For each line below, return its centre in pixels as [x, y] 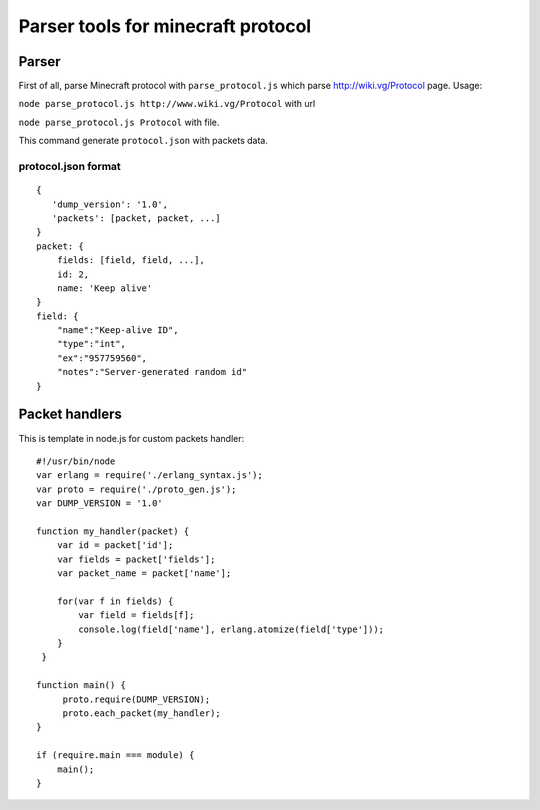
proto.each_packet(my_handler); [142, 713]
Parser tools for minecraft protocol [165, 26]
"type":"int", [91, 344]
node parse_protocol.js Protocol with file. [119, 122]
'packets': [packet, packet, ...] [136, 218]
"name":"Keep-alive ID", [117, 330]
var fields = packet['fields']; [136, 559]
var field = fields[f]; [136, 615]
